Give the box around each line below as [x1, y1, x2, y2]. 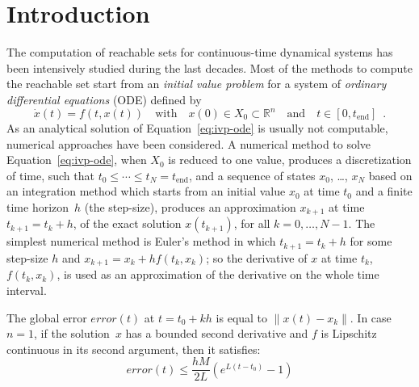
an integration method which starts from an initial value [6, 183, 286, 200]
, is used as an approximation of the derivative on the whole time [57, 266, 379, 283]
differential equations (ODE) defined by [6, 90, 202, 107]
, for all [233, 215, 270, 232]
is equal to [216, 309, 268, 326]
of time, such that [6, 166, 94, 183]
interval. [6, 281, 47, 298]
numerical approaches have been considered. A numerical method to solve [6, 135, 371, 152]
